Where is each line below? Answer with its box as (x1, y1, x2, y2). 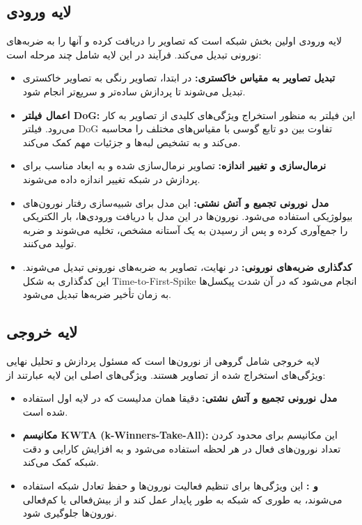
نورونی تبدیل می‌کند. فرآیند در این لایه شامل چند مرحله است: (6, 47, 262, 61)
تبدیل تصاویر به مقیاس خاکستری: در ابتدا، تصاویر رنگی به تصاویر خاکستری (22, 70, 336, 85)
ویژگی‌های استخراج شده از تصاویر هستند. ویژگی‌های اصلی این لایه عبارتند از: (6, 367, 326, 382)
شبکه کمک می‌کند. (22, 455, 99, 469)
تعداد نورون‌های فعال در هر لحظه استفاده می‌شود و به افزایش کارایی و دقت (22, 441, 341, 455)
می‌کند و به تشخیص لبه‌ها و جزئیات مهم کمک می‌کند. (22, 134, 241, 149)
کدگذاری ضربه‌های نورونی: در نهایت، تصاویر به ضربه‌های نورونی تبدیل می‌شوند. (22, 259, 352, 274)
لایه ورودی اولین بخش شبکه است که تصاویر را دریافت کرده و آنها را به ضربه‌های (6, 33, 342, 48)
